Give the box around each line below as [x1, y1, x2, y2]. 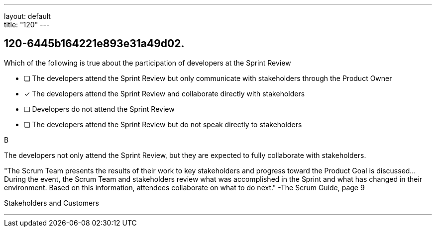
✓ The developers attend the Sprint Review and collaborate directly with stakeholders [24, 89, 305, 98]
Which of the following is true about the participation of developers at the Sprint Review [4, 58, 291, 67]
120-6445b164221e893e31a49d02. [4, 37, 185, 50]
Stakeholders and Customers [4, 198, 99, 207]
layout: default [4, 12, 51, 20]
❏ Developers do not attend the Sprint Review [24, 104, 175, 113]
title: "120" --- [4, 20, 50, 29]
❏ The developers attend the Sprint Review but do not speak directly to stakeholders [24, 120, 302, 129]
